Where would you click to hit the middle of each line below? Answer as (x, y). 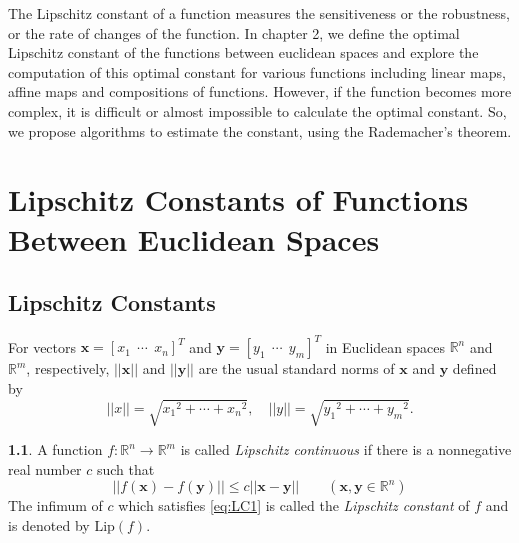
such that (125, 468)
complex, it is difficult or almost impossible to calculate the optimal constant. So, (257, 110)
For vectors (42, 346)
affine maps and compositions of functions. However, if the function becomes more (260, 91)
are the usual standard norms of (296, 368)
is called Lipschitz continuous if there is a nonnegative (346, 449)
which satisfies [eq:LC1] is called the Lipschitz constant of (294, 505)
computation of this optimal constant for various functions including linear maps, (257, 71)
